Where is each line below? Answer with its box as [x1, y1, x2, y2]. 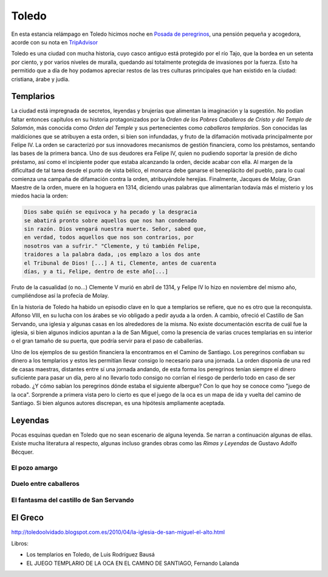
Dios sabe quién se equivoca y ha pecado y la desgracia [24, 208, 197, 216]
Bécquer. [11, 448, 34, 456]
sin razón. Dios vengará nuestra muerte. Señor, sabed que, [24, 225, 207, 233]
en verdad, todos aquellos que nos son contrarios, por [24, 234, 194, 241]
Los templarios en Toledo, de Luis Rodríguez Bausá [26, 551, 155, 558]
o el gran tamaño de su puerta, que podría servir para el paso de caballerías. [11, 337, 203, 344]
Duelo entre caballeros [11, 480, 80, 488]
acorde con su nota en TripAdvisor [11, 38, 98, 46]
